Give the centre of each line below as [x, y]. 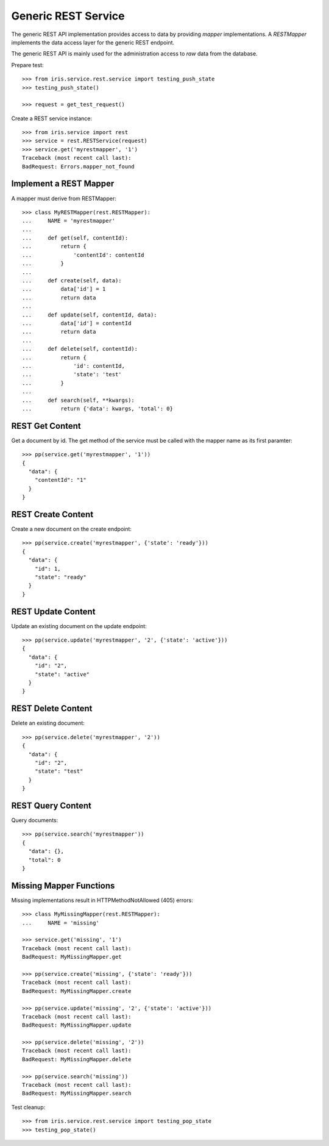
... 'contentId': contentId [83, 255]
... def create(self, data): [72, 281]
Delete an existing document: [48, 723]
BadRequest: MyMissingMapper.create [77, 991]
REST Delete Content [52, 708]
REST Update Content [53, 611]
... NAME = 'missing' [61, 923]
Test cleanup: [28, 1107]
